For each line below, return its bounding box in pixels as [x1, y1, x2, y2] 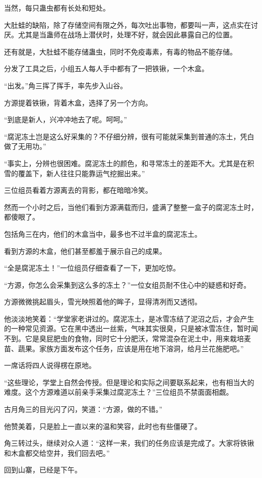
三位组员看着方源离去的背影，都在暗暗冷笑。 [4, 185, 152, 195]
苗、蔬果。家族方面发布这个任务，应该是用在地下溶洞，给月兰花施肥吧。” [4, 343, 244, 353]
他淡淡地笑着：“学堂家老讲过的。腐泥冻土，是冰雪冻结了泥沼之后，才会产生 [4, 313, 254, 324]
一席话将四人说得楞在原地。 [4, 360, 96, 370]
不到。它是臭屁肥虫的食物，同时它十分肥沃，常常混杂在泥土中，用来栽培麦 [4, 333, 251, 344]
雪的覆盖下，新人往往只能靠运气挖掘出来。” [4, 168, 145, 178]
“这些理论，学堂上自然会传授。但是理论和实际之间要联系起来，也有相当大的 [4, 377, 254, 387]
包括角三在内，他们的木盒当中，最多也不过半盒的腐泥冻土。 [4, 228, 202, 239]
